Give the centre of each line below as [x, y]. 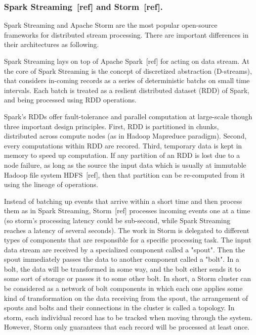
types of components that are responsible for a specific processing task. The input [128, 240]
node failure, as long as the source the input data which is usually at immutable [125, 165]
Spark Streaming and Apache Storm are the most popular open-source [111, 25]
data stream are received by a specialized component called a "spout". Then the [125, 249]
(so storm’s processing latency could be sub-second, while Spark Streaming [117, 220]
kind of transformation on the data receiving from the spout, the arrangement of [126, 298]
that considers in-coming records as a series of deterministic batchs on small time [127, 80]
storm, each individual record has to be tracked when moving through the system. [128, 317]
